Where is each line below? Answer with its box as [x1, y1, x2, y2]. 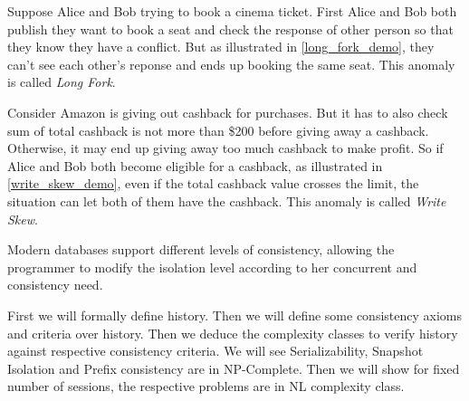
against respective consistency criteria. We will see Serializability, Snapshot [7, 341, 424, 360]
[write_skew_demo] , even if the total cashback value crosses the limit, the [7, 174, 419, 193]
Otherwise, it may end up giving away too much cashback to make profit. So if [7, 138, 444, 158]
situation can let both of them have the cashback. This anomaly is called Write [7, 191, 446, 210]
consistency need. [7, 275, 103, 294]
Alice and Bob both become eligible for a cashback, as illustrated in [7, 156, 383, 175]
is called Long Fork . [7, 72, 116, 91]
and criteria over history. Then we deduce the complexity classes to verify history [7, 323, 458, 342]
